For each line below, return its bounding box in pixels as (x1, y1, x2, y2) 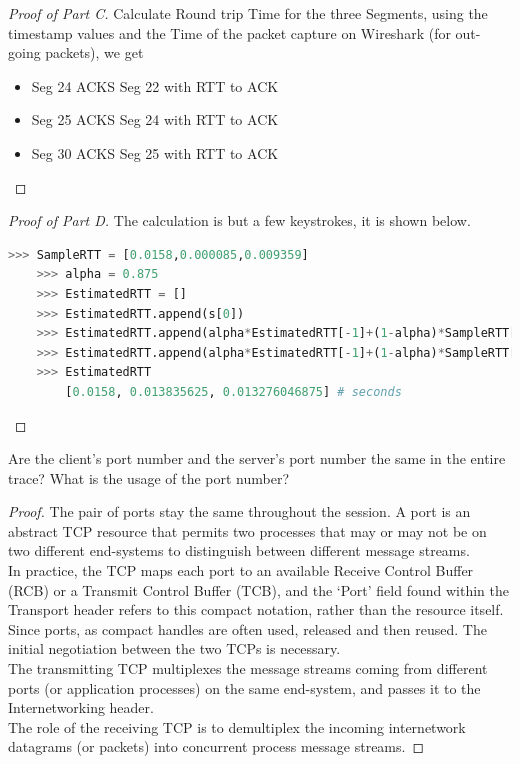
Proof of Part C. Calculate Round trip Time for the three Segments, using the (8, 3, 488, 23)
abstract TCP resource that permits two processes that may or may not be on (8, 520, 487, 541)
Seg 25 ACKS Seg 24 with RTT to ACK (31, 109, 279, 130)
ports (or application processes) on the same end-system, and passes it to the (8, 677, 481, 698)
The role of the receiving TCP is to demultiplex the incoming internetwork (8, 716, 466, 737)
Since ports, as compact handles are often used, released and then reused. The (8, 618, 487, 639)
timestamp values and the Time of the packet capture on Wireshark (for (8, 22, 451, 43)
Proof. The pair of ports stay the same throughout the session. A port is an (8, 501, 471, 522)
